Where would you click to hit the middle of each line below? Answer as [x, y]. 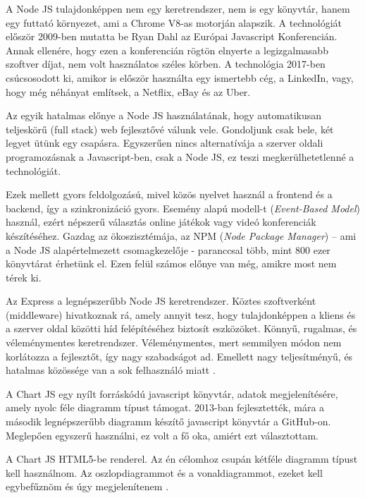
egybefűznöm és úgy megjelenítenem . [87, 486]
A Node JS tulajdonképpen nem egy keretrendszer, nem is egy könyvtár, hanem [178, 8]
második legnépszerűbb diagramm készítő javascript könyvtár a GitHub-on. [168, 421]
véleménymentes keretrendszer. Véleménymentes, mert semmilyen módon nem [174, 342]
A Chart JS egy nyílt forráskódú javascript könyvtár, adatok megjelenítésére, [172, 393]
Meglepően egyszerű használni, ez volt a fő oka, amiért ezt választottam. [162, 435]
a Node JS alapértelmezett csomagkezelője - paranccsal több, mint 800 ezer [168, 249]
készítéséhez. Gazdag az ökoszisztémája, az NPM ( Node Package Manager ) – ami [181, 235]
